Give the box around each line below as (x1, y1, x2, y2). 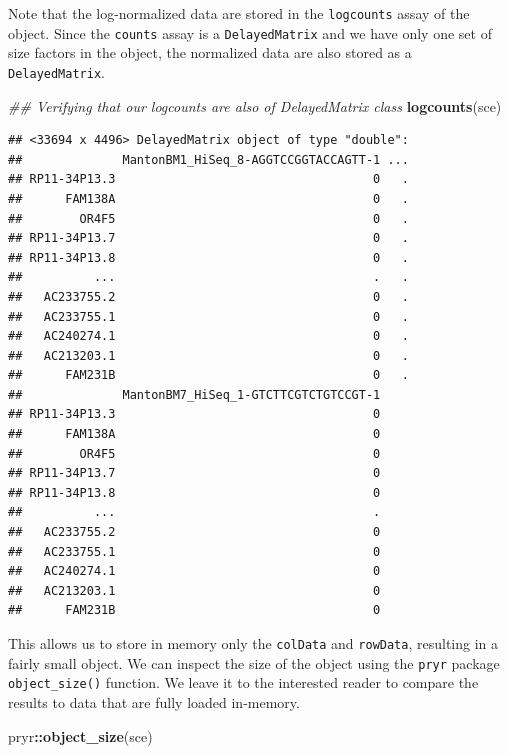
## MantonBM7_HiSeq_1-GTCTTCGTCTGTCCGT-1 (8, 387, 381, 402)
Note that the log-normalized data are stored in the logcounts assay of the (8, 3, 470, 23)
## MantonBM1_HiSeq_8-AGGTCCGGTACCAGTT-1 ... (8, 152, 409, 167)
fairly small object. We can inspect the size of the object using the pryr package (8, 652, 500, 673)
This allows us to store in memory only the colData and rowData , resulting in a (8, 633, 499, 653)
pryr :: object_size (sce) (8, 725, 153, 746)
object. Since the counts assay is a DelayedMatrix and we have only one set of (8, 22, 492, 43)
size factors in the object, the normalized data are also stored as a (8, 42, 412, 63)
